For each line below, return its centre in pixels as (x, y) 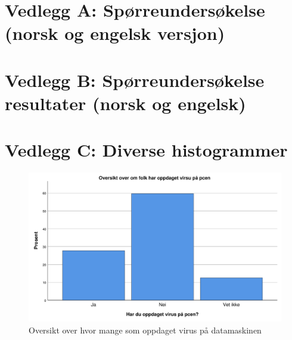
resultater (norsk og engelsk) (125, 103)
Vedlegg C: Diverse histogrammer (146, 150)
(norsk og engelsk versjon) (115, 33)
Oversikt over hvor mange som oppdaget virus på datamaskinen (145, 330)
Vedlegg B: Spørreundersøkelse (135, 79)
